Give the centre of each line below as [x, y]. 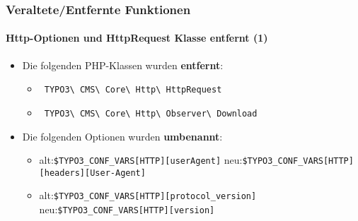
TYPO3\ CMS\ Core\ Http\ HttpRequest [133, 90]
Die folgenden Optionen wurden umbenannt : [122, 136]
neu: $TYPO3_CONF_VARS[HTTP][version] [127, 209]
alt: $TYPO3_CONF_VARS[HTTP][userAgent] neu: [141, 160]
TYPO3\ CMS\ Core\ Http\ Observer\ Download [151, 113]
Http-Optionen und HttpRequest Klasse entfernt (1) [137, 38]
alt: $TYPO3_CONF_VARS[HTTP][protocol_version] [148, 195]
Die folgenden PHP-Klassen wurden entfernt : [123, 65]
